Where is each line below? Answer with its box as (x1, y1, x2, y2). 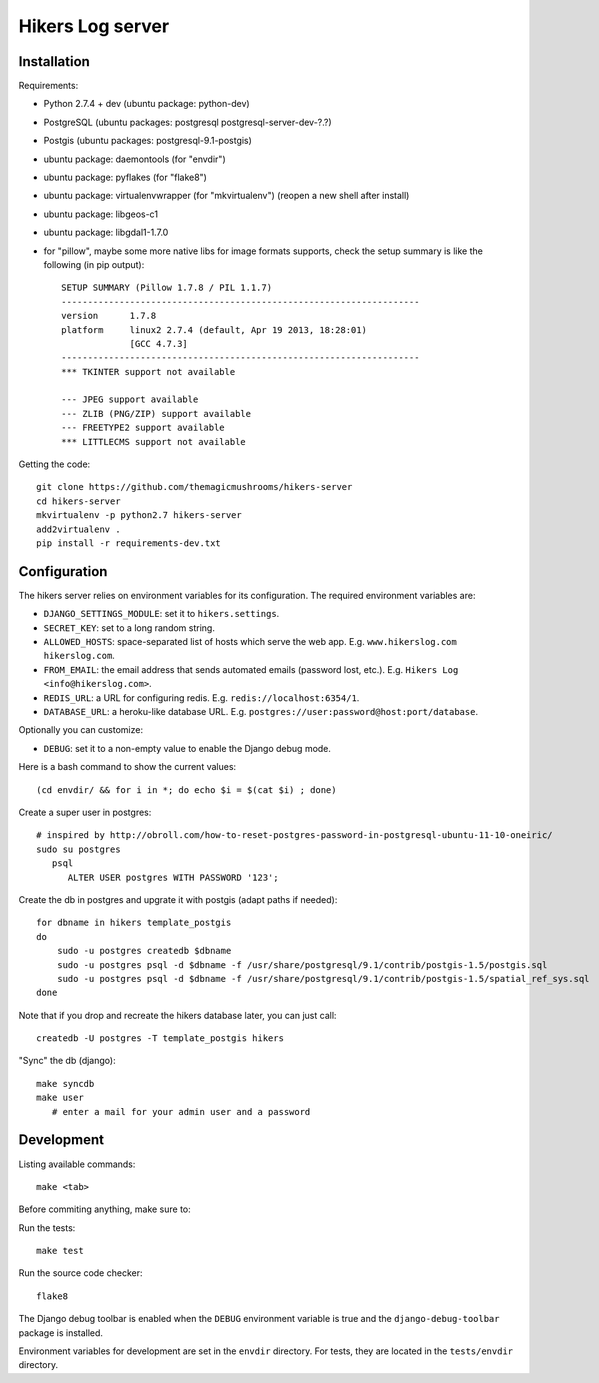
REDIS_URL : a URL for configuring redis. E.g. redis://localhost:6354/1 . (43, 691, 360, 704)
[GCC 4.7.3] (129, 338, 189, 349)
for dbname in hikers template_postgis (36, 917, 232, 929)
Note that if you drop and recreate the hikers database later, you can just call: (18, 1009, 337, 1021)
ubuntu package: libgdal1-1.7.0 (43, 226, 169, 239)
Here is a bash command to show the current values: (18, 761, 237, 773)
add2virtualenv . (36, 523, 121, 535)
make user (36, 1092, 84, 1104)
